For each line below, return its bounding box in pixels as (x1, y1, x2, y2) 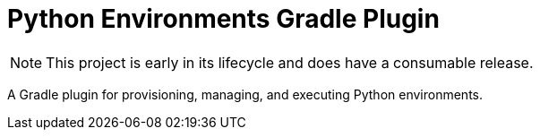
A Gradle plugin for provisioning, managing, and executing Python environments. (7, 86, 484, 102)
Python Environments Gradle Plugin (7, 4, 440, 34)
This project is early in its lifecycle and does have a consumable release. (46, 53, 534, 72)
